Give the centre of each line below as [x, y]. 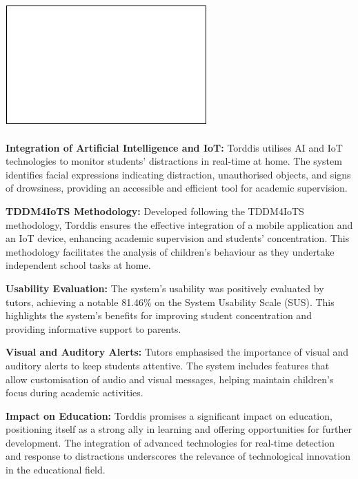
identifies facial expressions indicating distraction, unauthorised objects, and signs [178, 174]
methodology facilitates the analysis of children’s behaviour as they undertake [170, 251]
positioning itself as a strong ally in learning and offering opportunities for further [179, 429]
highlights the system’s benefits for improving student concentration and [159, 315]
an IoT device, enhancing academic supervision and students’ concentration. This [178, 238]
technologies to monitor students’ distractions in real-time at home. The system [174, 161]
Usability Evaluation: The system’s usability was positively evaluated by [165, 288]
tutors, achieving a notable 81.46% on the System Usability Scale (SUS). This [170, 302]
